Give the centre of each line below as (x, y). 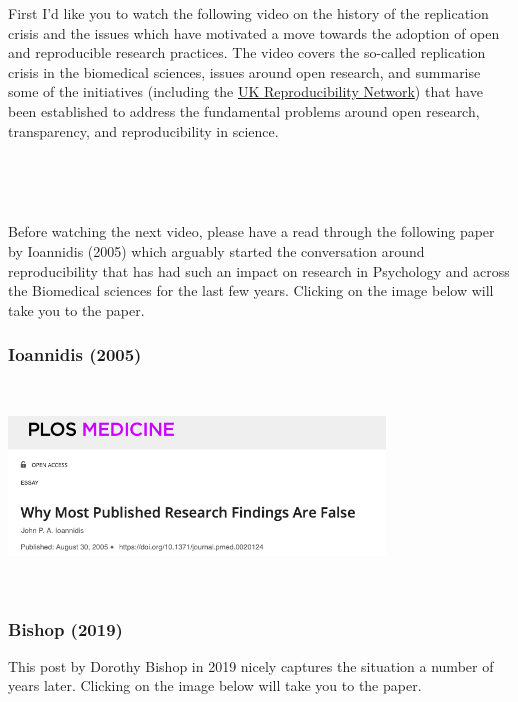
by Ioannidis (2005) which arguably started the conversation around (216, 250)
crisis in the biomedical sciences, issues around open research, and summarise (244, 71)
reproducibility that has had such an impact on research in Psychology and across (259, 270)
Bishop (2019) (65, 628)
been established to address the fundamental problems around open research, (244, 110)
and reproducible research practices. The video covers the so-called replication (247, 52)
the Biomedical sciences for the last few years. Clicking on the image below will (251, 290)
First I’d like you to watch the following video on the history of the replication (248, 13)
